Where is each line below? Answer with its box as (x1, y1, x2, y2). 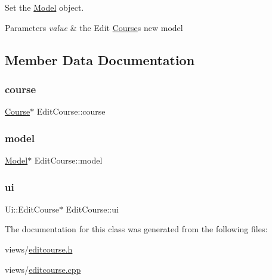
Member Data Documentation (5, 50, 195, 69)
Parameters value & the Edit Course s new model (5, 21, 183, 33)
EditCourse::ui (66, 202, 119, 215)
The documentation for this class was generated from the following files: (5, 223, 268, 235)
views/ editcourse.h (5, 243, 73, 255)
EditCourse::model (34, 154, 103, 166)
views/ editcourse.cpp (5, 263, 81, 275)
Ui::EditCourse (5, 202, 59, 215)
